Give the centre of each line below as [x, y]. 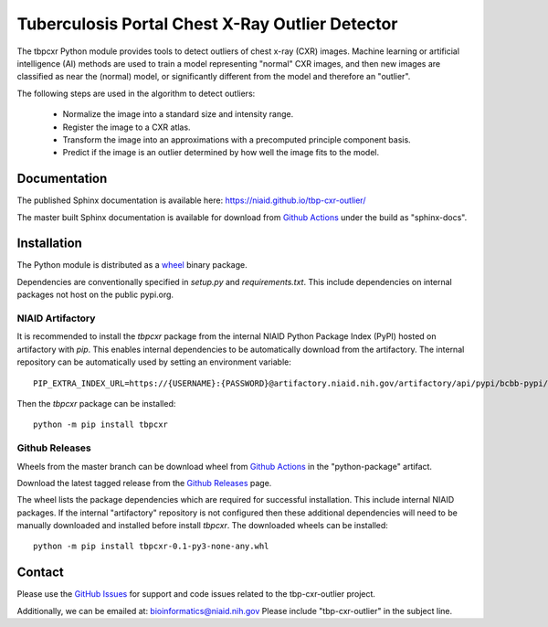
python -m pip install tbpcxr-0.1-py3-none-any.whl [151, 547]
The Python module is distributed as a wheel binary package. [132, 265]
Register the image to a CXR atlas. [126, 127]
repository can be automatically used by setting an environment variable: [154, 362]
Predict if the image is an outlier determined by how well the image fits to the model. [221, 153]
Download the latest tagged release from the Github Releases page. [144, 483]
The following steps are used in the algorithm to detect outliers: [136, 93]
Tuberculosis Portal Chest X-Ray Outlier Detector [207, 24]
